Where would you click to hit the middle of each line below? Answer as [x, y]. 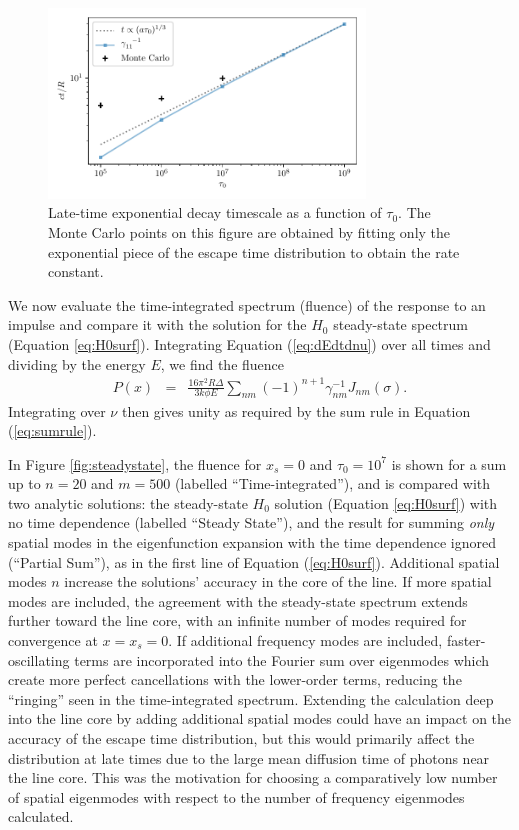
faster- [466, 640]
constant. [76, 271]
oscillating [39, 659]
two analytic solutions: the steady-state [128, 502]
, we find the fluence [222, 363]
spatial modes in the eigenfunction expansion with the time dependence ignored [252, 542]
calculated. [41, 816]
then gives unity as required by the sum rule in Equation [296, 410]
